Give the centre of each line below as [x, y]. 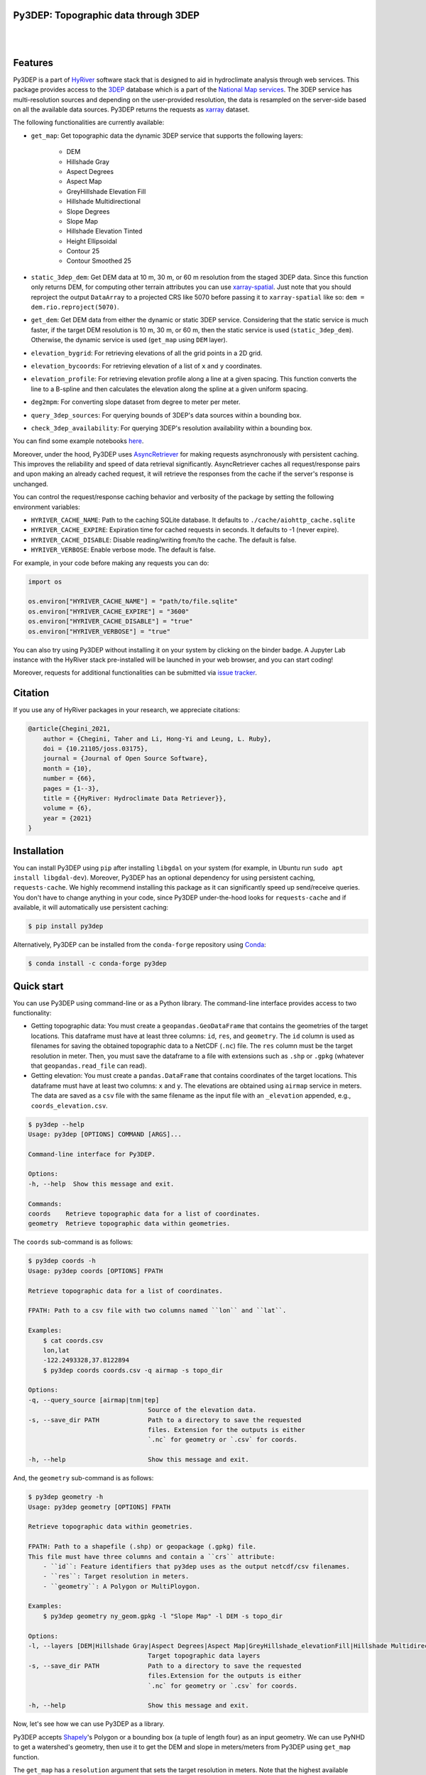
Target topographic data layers [204, 1656]
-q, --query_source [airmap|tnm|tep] [94, 1400]
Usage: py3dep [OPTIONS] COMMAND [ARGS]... [105, 1134]
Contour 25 [83, 251]
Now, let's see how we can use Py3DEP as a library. [89, 1724]
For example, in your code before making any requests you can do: [111, 563]
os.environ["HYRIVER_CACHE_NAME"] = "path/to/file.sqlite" [133, 601]
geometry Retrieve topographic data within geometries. [129, 1224]
